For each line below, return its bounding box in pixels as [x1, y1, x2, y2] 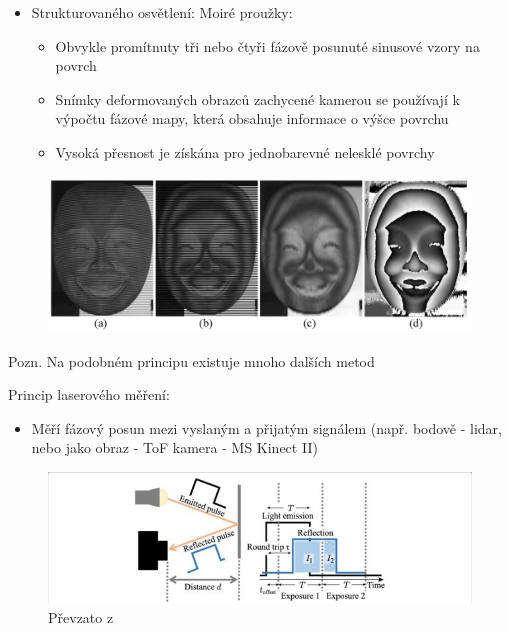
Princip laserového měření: [8, 384, 170, 405]
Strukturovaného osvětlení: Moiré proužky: [31, 2, 293, 22]
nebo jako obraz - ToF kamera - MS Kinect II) [31, 437, 318, 458]
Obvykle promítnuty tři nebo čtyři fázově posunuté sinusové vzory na [55, 35, 480, 56]
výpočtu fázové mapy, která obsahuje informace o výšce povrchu [55, 108, 449, 129]
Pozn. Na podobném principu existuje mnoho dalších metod [8, 350, 375, 371]
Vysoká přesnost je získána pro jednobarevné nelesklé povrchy [55, 141, 435, 162]
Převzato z [48, 607, 114, 628]
